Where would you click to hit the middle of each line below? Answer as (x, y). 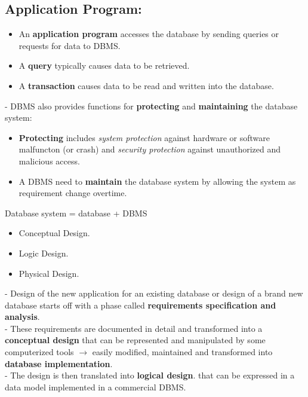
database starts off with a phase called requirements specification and (141, 305)
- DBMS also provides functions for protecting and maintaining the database (151, 106)
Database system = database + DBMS (76, 213)
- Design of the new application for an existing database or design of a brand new (154, 293)
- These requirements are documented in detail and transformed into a (134, 328)
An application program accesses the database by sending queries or (149, 34)
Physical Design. (49, 273)
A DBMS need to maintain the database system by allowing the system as (157, 181)
